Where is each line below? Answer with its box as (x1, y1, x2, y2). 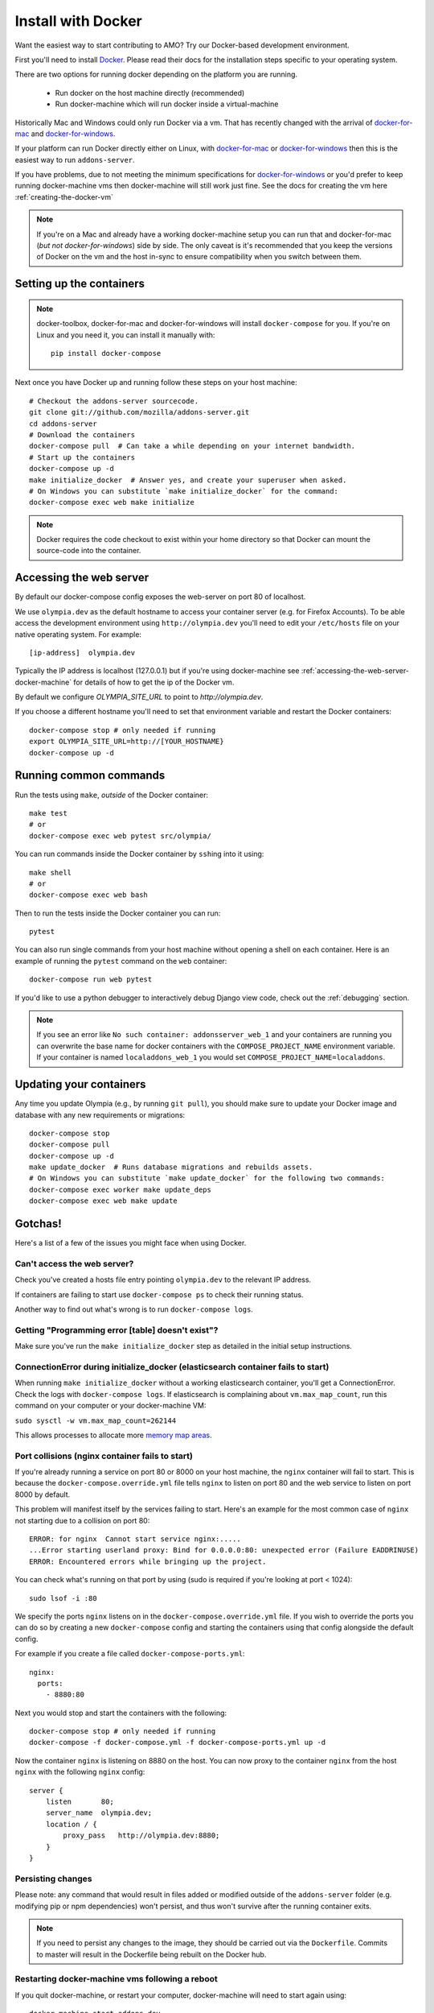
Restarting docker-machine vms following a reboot (14, 1974, 218, 1985)
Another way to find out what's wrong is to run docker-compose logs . (14, 1304, 253, 1314)
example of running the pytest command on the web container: (14, 956, 227, 965)
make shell (29, 868, 72, 877)
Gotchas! (14, 1217, 62, 1231)
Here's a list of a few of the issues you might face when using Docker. (14, 1238, 247, 1248)
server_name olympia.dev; (45, 1808, 153, 1817)
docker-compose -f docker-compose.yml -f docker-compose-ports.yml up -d (29, 1738, 326, 1747)
